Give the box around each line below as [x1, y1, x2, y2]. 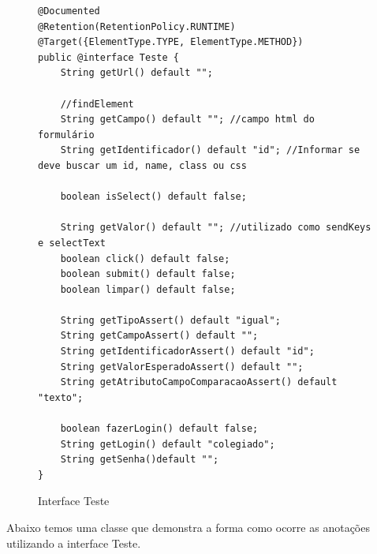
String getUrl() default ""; [60, 67, 213, 79]
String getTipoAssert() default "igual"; [60, 314, 281, 326]
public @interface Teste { [38, 51, 179, 63]
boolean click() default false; [60, 253, 230, 264]
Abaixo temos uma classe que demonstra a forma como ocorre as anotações [6, 519, 370, 535]
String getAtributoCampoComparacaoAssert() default [60, 376, 338, 388]
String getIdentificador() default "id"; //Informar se [60, 144, 360, 156]
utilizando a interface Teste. [6, 534, 141, 551]
